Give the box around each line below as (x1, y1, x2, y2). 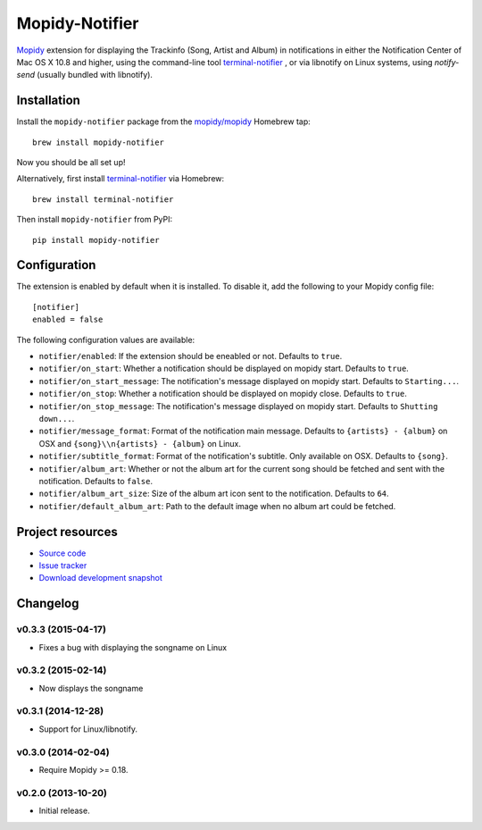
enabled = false (32, 314, 104, 325)
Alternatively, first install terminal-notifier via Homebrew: (16, 173, 225, 184)
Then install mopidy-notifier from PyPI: (16, 214, 173, 225)
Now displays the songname (38, 683, 144, 693)
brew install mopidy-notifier (32, 137, 165, 147)
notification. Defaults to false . (38, 475, 154, 486)
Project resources (16, 524, 118, 540)
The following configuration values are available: (16, 334, 195, 345)
